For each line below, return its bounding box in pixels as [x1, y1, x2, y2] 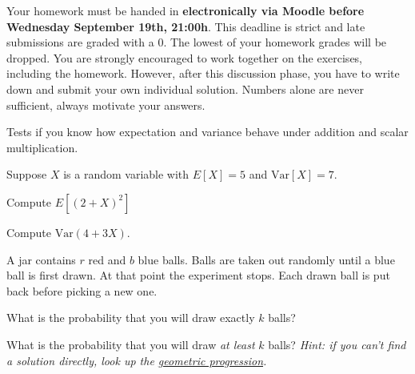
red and [88, 251, 126, 267]
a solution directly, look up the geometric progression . [6, 352, 267, 368]
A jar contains [6, 251, 76, 267]
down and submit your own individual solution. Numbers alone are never [6, 80, 364, 97]
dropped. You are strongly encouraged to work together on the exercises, [6, 49, 363, 66]
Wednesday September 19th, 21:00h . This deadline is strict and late [6, 18, 365, 34]
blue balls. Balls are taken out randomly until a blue [138, 251, 395, 267]
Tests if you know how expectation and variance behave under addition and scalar [6, 123, 409, 140]
